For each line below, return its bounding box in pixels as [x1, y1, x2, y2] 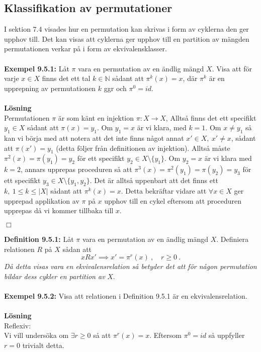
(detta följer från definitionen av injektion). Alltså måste [56, 142, 230, 153]
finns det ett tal [42, 73, 91, 83]
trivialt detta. [22, 339, 64, 350]
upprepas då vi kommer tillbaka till [4, 205, 114, 216]
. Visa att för [212, 63, 252, 73]
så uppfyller [208, 330, 245, 340]
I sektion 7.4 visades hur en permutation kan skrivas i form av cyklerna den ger [4, 24, 249, 34]
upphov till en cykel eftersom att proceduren [104, 195, 242, 206]
